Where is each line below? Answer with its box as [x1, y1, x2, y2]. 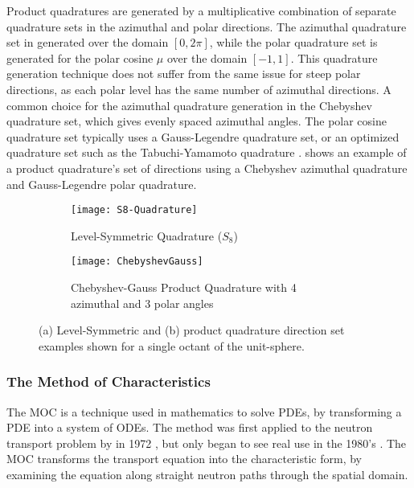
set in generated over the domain [6, 34, 169, 51]
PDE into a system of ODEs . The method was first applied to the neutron [6, 419, 373, 436]
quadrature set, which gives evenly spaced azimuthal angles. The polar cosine [6, 113, 387, 129]
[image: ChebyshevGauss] [71, 256, 203, 268]
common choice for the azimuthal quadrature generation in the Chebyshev [6, 96, 372, 113]
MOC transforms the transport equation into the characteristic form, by [6, 450, 362, 467]
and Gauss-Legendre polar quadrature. [6, 175, 197, 192]
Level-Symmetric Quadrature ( [71, 227, 223, 244]
